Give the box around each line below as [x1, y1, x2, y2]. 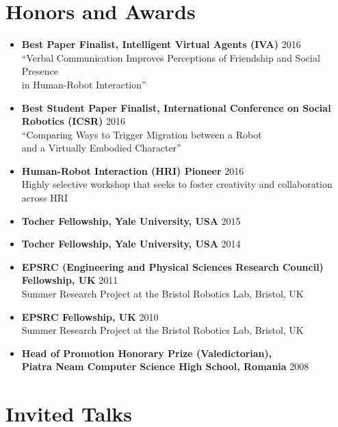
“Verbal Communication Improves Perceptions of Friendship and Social [21, 50, 320, 64]
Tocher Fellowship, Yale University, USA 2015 [21, 213, 241, 228]
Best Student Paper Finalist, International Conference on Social [21, 100, 331, 114]
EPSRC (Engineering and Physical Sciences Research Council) [21, 259, 324, 273]
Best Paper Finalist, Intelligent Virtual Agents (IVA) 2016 [21, 37, 301, 51]
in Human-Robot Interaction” [21, 77, 146, 91]
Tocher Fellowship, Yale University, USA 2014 [21, 236, 241, 251]
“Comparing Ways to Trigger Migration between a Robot [21, 127, 262, 141]
